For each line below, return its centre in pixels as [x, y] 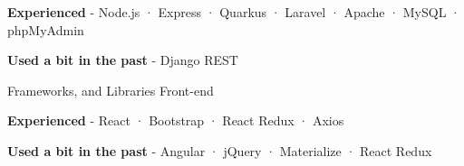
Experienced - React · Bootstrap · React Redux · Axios [176, 120]
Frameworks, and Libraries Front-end [111, 90]
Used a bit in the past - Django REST [123, 60]
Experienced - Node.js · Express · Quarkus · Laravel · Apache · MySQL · [234, 12]
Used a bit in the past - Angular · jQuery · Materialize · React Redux [220, 150]
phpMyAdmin [46, 29]
